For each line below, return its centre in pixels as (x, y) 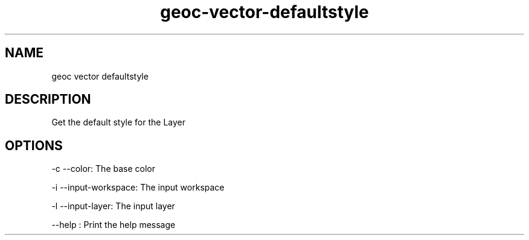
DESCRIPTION (48, 99)
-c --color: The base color (103, 169)
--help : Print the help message (114, 225)
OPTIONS (34, 145)
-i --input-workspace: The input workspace (138, 188)
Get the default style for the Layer (119, 122)
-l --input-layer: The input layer (113, 206)
